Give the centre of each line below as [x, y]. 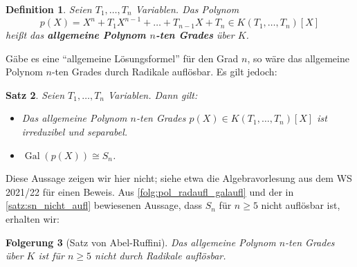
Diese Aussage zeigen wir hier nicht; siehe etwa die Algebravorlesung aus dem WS [179, 178]
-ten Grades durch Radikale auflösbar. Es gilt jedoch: [164, 72]
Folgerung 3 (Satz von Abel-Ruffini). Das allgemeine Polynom [141, 242]
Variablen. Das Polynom [187, 9]
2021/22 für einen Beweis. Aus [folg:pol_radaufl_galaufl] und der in [150, 191]
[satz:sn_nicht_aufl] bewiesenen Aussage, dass [104, 205]
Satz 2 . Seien [35, 94]
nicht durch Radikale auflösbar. [161, 256]
